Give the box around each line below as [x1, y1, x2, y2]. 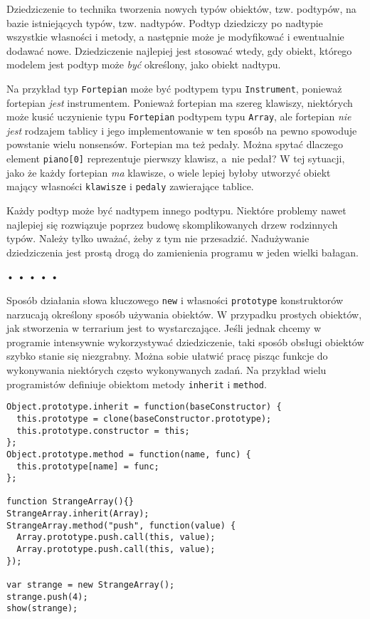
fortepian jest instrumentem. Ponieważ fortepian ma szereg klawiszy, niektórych [6, 95, 353, 110]
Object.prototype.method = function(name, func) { [6, 449, 251, 459]
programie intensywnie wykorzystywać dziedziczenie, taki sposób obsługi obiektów [6, 334, 364, 349]
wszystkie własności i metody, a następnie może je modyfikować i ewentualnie [6, 29, 344, 44]
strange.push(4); [6, 591, 88, 602]
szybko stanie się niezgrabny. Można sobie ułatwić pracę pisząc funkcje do [6, 348, 328, 363]
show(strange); [6, 603, 78, 614]
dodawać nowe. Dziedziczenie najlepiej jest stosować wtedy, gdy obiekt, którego [6, 43, 352, 58]
